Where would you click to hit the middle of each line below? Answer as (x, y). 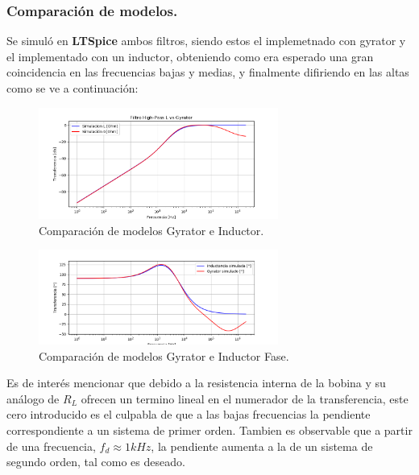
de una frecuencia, (51, 446)
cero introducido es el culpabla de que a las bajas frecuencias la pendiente (189, 414)
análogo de (33, 398)
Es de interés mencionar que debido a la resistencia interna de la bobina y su (196, 383)
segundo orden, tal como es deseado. (96, 462)
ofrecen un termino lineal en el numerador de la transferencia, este (245, 398)
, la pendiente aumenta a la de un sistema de (262, 446)
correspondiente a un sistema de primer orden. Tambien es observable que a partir (209, 430)
